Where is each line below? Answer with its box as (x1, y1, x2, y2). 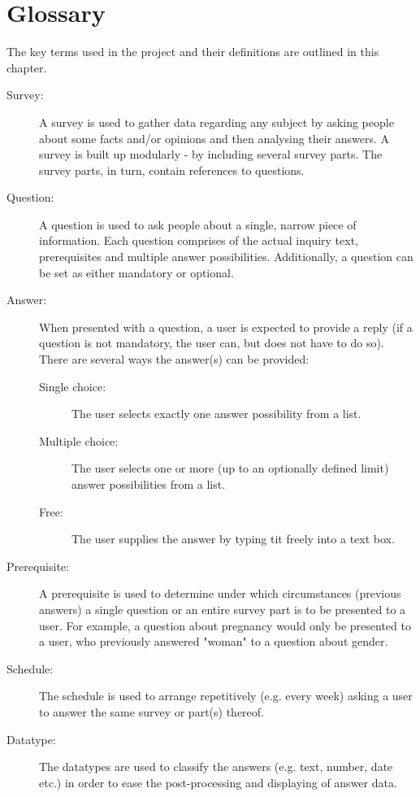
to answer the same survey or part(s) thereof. (39, 703, 264, 720)
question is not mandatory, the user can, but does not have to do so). (39, 334, 384, 351)
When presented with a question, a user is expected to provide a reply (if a (39, 318, 413, 335)
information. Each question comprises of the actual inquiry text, (39, 232, 358, 249)
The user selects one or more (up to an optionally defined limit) (71, 459, 389, 477)
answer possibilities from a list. (71, 476, 226, 492)
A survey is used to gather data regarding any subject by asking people (39, 113, 394, 130)
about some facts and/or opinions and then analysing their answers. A (39, 129, 390, 146)
